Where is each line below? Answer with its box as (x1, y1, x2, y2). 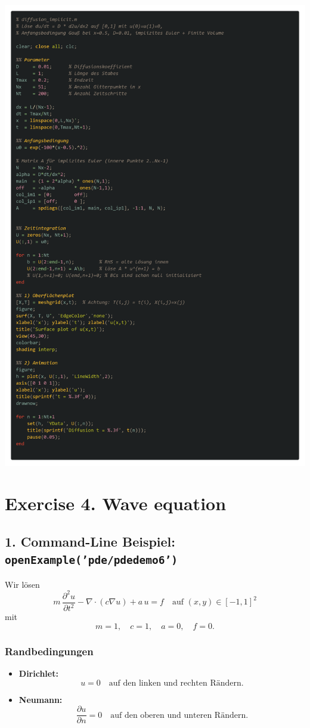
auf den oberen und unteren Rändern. (110, 711, 249, 720)
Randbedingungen (5, 643, 94, 658)
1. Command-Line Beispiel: (5, 532, 176, 550)
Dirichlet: (18, 667, 58, 680)
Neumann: (18, 693, 63, 705)
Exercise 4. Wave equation (5, 491, 227, 516)
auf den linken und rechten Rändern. (108, 678, 244, 687)
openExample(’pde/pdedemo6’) (5, 554, 178, 567)
